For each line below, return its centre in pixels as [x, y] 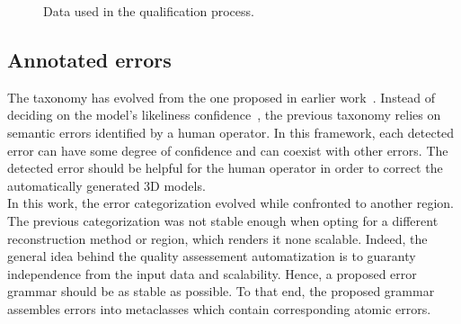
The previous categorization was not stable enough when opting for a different [223, 220]
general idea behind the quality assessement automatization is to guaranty [212, 256]
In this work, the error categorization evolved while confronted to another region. [231, 203]
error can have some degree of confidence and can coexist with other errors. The [228, 150]
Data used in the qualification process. [149, 11]
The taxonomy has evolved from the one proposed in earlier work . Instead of [222, 97]
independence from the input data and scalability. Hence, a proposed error [212, 273]
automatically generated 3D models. [106, 185]
